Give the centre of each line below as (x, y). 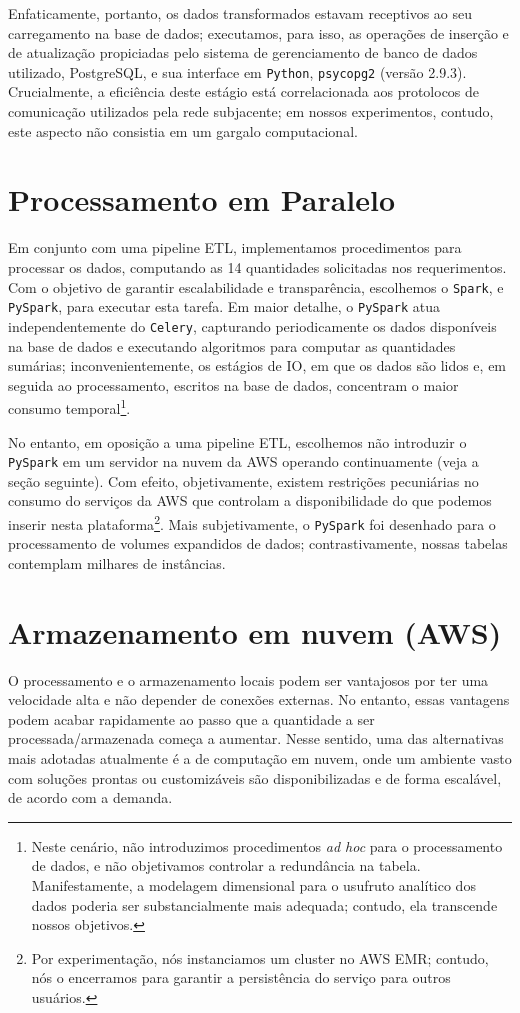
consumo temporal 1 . (69, 406)
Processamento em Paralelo (202, 199)
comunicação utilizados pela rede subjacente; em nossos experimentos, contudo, (251, 111)
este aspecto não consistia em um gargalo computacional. (183, 130)
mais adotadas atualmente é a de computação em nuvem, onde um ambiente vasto (260, 757)
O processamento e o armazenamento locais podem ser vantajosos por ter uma (248, 679)
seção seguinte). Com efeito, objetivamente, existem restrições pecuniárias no (243, 480)
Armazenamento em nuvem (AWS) (255, 631)
